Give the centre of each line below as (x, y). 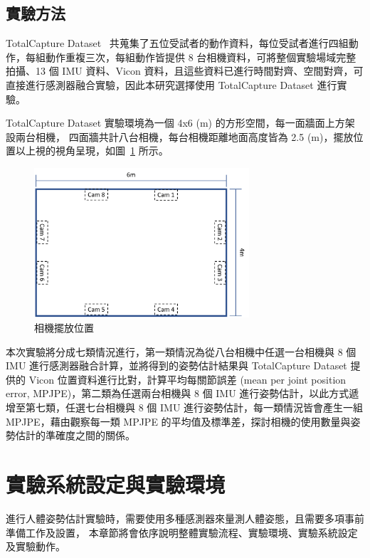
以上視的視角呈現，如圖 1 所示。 (92, 151)
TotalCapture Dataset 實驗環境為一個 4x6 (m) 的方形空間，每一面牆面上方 (175, 123)
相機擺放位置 (64, 328)
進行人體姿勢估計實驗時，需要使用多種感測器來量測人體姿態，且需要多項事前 (185, 518)
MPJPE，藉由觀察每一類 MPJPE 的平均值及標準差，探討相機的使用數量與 (178, 421)
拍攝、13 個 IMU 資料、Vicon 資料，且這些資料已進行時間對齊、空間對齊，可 (185, 71)
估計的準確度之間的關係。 (75, 435)
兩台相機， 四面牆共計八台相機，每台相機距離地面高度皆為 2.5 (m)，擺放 (184, 136)
